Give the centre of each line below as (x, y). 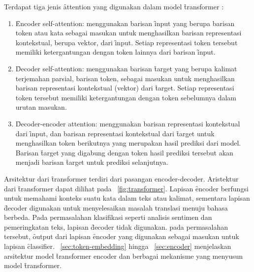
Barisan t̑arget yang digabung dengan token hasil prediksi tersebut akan (124, 152)
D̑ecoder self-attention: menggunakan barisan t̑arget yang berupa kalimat (126, 68)
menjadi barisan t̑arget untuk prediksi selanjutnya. (92, 162)
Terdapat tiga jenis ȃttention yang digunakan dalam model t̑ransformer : (114, 6)
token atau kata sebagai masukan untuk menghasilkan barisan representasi (128, 33)
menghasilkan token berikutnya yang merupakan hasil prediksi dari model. (128, 143)
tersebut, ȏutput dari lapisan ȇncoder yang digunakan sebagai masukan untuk (122, 236)
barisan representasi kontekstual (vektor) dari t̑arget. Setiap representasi (125, 88)
